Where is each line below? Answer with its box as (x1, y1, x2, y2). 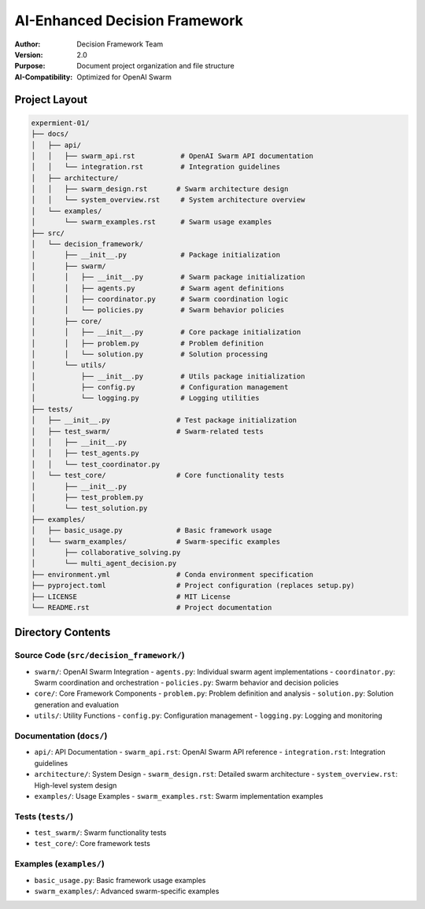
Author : (14, 39, 41, 49)
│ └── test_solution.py (31, 504, 148, 513)
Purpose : (14, 61, 46, 71)
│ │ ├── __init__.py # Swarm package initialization (31, 272, 305, 282)
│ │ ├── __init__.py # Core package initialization (31, 327, 301, 337)
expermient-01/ (31, 118, 90, 127)
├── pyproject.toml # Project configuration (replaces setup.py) (31, 581, 356, 590)
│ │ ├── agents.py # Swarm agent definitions (31, 283, 285, 293)
